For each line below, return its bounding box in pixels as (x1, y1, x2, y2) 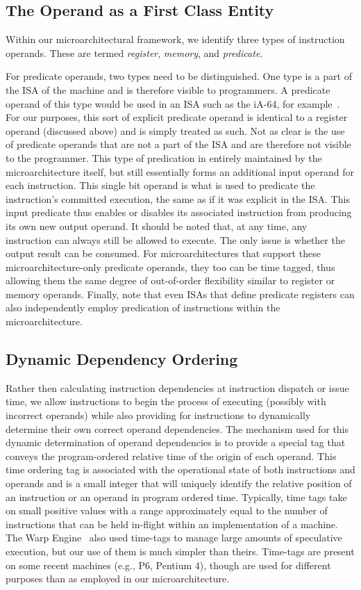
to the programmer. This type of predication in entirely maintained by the (6, 150, 322, 165)
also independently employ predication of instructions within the (6, 300, 280, 315)
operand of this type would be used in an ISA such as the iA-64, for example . (6, 96, 340, 110)
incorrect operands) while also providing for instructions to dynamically (6, 408, 311, 423)
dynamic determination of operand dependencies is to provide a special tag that (6, 435, 346, 450)
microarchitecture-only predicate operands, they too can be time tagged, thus (6, 259, 335, 274)
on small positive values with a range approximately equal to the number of (6, 503, 328, 518)
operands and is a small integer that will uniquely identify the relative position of (6, 476, 352, 491)
